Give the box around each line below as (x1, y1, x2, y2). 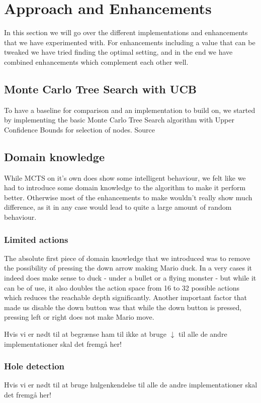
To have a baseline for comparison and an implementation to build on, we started (4, 104, 255, 115)
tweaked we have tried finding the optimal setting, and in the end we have (4, 47, 233, 57)
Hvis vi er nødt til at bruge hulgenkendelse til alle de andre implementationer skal (4, 379, 257, 390)
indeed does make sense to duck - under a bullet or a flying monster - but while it (4, 273, 256, 283)
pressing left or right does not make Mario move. (4, 312, 154, 322)
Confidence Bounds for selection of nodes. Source (4, 124, 155, 135)
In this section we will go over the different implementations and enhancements (4, 27, 248, 38)
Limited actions (4, 233, 68, 245)
